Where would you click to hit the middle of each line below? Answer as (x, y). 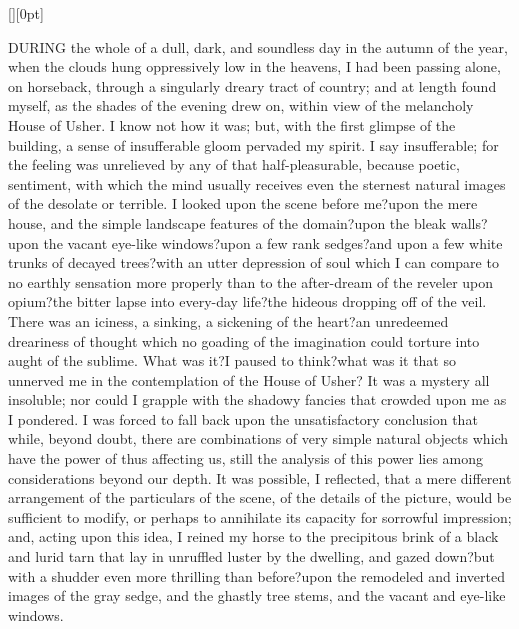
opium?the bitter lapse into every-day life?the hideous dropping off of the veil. (247, 301)
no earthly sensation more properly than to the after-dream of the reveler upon (251, 281)
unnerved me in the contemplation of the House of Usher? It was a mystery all (249, 379)
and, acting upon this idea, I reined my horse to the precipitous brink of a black (253, 536)
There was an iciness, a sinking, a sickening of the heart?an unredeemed (228, 320)
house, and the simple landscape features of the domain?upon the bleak (227, 222)
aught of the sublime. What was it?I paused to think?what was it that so (232, 360)
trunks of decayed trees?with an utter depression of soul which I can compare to (253, 262)
